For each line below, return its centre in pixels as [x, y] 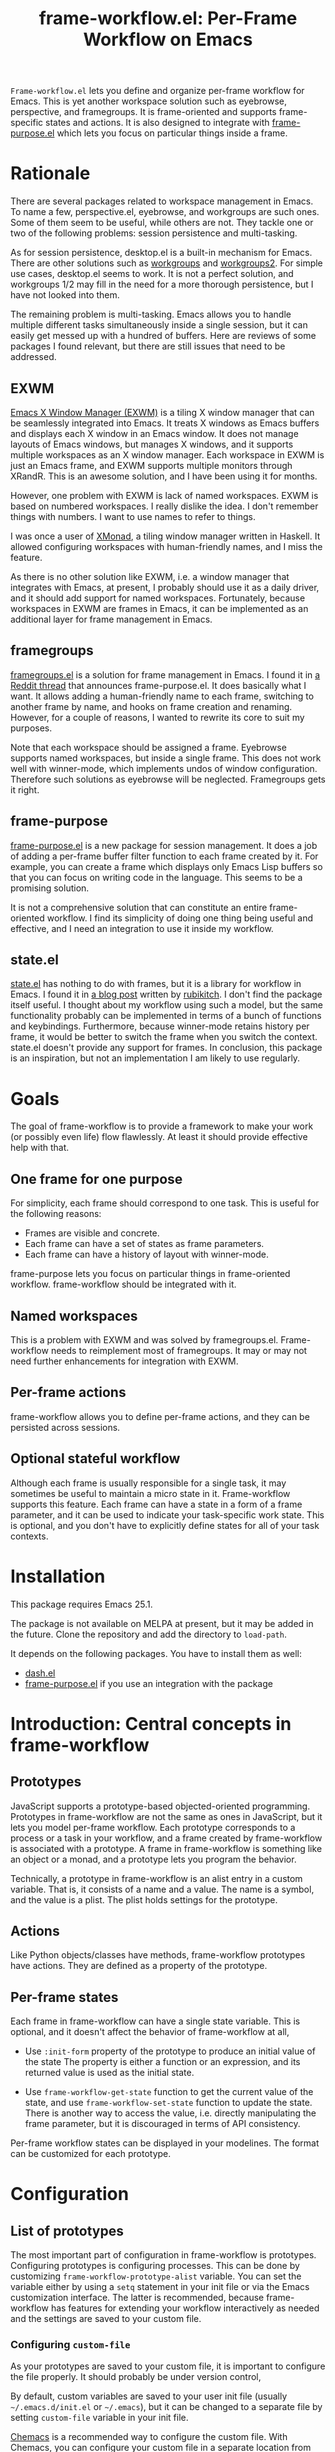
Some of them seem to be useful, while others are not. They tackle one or [162, 223]
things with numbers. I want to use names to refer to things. [133, 516]
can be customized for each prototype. [91, 2154]
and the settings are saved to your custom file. [106, 2319]
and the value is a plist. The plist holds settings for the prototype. [144, 1899]
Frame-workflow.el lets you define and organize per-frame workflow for [157, 91]
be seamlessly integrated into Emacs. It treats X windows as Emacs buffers [165, 423]
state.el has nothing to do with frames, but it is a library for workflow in [156, 984]
